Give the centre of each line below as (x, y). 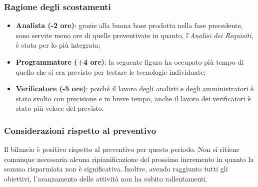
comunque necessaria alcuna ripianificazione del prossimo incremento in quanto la (129, 159)
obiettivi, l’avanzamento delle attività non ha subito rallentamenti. (106, 178)
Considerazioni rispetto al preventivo (80, 130)
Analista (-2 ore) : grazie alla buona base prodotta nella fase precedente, (129, 25)
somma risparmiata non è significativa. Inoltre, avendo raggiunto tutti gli (116, 169)
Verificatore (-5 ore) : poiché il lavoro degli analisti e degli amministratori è (135, 88)
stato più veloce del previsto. (60, 108)
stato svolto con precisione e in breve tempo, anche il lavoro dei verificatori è (133, 98)
